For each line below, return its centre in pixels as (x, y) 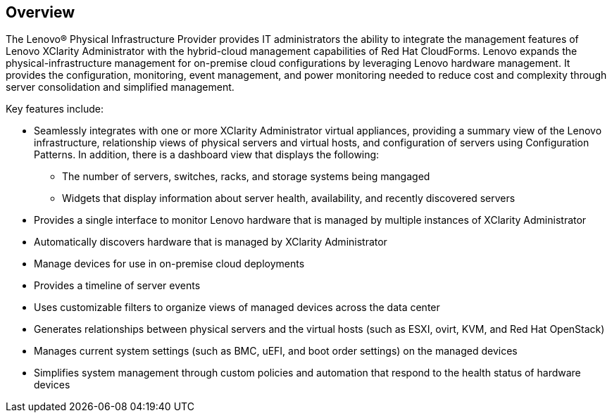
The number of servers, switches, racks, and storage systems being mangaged (246, 177)
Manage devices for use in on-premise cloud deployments (169, 264)
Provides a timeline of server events (117, 286)
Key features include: (55, 109)
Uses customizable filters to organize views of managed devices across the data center (237, 308)
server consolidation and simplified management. (120, 87)
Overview (40, 12)
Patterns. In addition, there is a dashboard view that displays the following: (207, 155)
